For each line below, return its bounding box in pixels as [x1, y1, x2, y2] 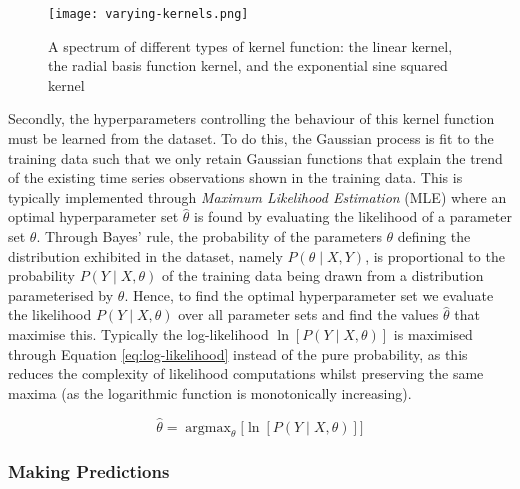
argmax [185, 420, 231, 435]
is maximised [393, 323, 473, 344]
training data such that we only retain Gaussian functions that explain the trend [8, 147, 503, 168]
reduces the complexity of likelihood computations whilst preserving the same [8, 363, 484, 384]
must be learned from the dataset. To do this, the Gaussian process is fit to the [8, 128, 494, 149]
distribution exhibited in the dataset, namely [8, 245, 283, 266]
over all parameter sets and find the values [178, 304, 439, 325]
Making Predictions [8, 459, 170, 484]
